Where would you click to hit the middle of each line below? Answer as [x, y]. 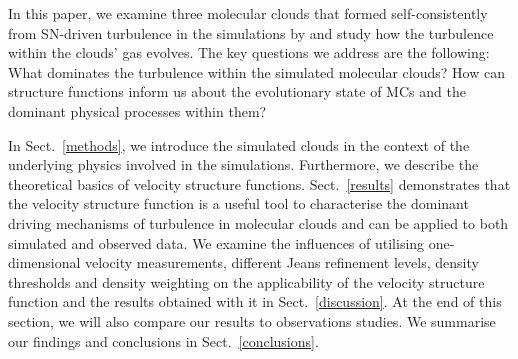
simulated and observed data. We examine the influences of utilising [216, 242]
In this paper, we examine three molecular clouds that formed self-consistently [248, 13]
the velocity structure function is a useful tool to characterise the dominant [238, 203]
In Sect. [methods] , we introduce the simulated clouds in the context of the [239, 144]
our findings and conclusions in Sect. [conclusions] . [163, 340]
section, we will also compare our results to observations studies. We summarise [252, 320]
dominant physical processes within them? [137, 110]
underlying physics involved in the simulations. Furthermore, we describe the [243, 164]
